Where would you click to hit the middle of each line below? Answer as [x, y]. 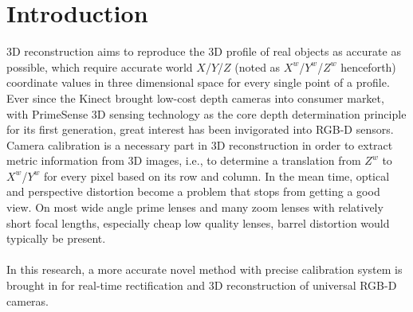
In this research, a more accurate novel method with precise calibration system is [205, 269]
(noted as [258, 66]
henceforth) [368, 66]
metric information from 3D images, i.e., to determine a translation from [184, 160]
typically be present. [56, 238]
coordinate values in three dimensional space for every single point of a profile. [198, 82]
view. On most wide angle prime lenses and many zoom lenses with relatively [195, 207]
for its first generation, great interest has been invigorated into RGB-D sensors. [200, 129]
